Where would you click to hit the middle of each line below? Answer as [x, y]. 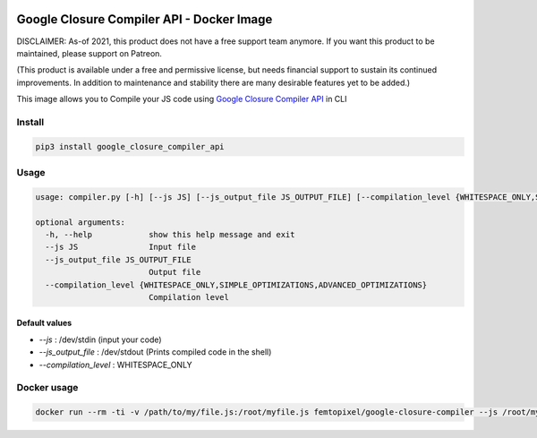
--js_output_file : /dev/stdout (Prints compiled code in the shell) [155, 352]
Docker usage [47, 388]
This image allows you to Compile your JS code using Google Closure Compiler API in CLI [182, 99]
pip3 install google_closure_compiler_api [130, 146]
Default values [44, 323]
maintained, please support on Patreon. [89, 53]
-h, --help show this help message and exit [170, 234]
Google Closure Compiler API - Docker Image [145, 19]
